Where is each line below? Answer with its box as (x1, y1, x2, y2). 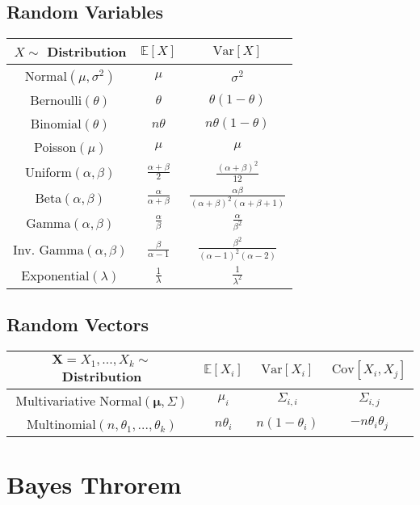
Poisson (34, 137, 77, 157)
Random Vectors (6, 312, 149, 337)
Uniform (24, 162, 72, 181)
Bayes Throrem (6, 468, 182, 501)
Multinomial (26, 414, 96, 433)
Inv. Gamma (13, 239, 84, 259)
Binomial (30, 114, 82, 133)
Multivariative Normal (15, 390, 142, 410)
